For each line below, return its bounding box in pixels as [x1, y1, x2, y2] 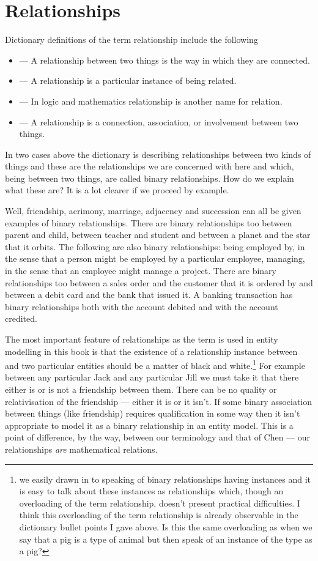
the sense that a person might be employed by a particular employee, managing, [5, 252, 305, 265]
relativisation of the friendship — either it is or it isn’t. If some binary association [5, 395, 312, 407]
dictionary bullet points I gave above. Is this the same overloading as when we [19, 520, 312, 533]
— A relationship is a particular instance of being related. [19, 74, 237, 87]
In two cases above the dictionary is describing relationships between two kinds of [5, 147, 311, 160]
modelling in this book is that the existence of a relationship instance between [5, 344, 298, 357]
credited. [5, 312, 37, 325]
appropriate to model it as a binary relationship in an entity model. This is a [5, 418, 294, 431]
